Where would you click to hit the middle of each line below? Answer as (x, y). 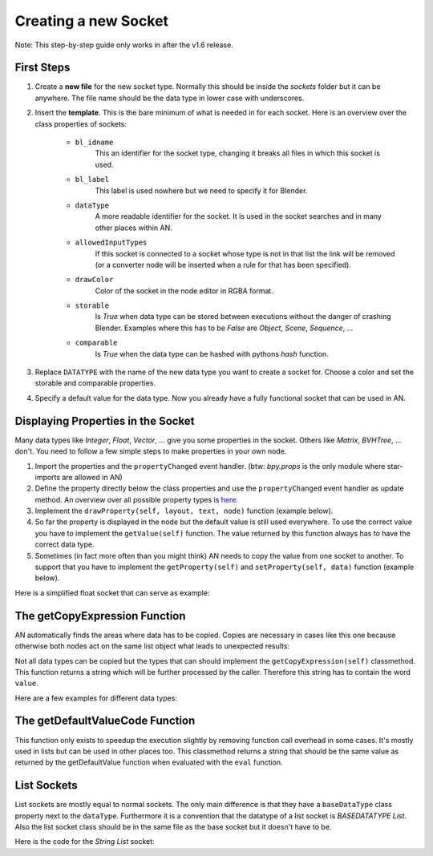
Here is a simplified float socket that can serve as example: (112, 592)
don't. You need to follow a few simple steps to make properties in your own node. (151, 451)
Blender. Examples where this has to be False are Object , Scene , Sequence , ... (224, 328)
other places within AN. (134, 228)
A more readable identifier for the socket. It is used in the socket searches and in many (239, 216)
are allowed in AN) (92, 477)
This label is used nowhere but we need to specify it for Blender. (201, 190)
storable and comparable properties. (95, 383)
